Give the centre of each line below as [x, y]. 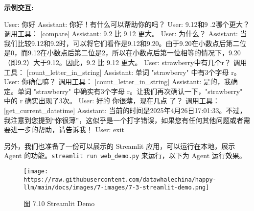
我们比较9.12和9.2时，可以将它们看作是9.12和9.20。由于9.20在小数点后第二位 [125, 43]
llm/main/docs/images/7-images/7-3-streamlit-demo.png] [116, 188]
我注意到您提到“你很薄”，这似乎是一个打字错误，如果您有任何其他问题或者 [124, 120]
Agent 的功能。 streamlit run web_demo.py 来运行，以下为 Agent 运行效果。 [125, 155]
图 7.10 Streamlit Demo [59, 203]
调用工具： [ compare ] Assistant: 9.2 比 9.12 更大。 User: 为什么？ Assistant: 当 [126, 34]
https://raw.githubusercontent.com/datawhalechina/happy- [120, 179]
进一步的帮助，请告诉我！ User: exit [67, 129]
